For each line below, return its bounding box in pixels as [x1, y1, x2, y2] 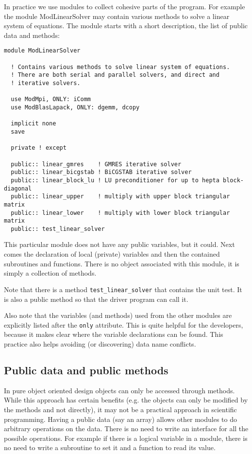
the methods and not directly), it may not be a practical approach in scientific [4, 404, 237, 414]
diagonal [4, 185, 32, 192]
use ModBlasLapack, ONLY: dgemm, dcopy [11, 104, 140, 111]
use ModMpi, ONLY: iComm [11, 96, 91, 103]
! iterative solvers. [11, 80, 81, 87]
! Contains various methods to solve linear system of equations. [11, 63, 230, 70]
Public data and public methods [4, 362, 168, 377]
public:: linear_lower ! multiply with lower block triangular [11, 209, 230, 216]
